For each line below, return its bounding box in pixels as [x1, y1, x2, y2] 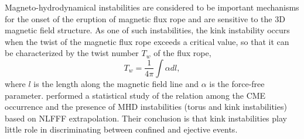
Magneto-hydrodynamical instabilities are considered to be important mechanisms [5, 1, 299, 13]
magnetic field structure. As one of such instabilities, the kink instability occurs [5, 24, 290, 36]
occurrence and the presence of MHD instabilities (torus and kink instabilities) [5, 100, 287, 113]
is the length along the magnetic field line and [33, 77, 199, 89]
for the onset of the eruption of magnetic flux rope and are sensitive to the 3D [5, 12, 285, 25]
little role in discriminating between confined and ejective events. [5, 123, 238, 135]
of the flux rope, [153, 47, 211, 59]
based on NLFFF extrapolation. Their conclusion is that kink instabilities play [5, 112, 287, 124]
